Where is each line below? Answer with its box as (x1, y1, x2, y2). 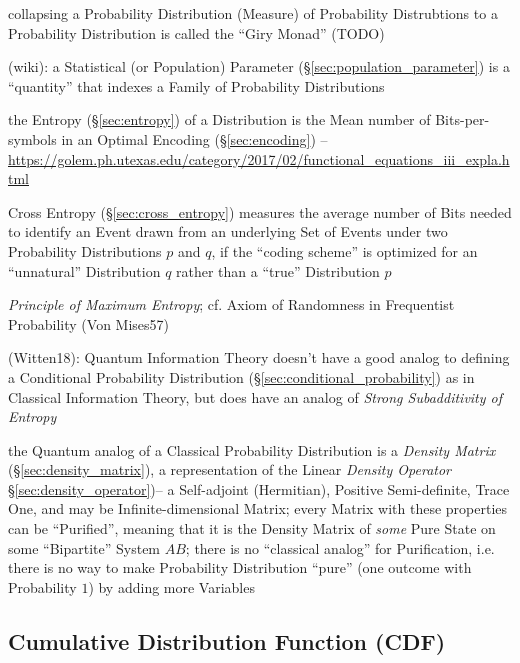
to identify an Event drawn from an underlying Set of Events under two (8, 221, 448, 242)
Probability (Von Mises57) (8, 313, 170, 334)
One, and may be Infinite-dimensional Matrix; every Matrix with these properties (8, 498, 508, 519)
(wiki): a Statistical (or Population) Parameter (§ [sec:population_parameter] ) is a (8, 56, 510, 77)
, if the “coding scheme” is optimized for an (211, 240, 478, 261)
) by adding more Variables (88, 576, 255, 597)
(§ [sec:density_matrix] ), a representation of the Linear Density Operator (8, 459, 451, 480)
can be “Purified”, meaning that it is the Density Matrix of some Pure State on (8, 518, 496, 539)
